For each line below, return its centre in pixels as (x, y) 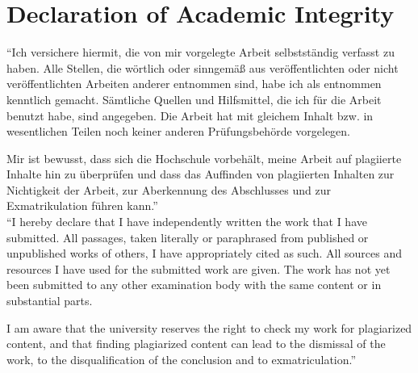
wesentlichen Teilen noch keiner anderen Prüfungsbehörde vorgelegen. (179, 131)
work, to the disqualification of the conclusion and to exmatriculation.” (182, 359)
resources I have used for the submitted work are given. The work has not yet (199, 268)
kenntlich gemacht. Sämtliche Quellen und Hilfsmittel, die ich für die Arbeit (194, 99)
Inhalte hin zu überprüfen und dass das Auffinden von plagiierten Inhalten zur (201, 174)
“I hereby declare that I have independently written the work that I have (187, 222)
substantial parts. (50, 301)
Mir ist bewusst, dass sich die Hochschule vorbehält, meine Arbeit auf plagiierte (204, 158)
